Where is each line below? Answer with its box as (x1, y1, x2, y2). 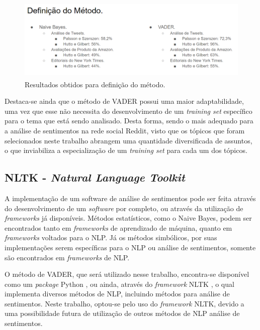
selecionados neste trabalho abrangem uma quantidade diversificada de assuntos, (5, 135, 252, 145)
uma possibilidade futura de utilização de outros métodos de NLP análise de (5, 308, 240, 318)
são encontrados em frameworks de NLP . (5, 252, 130, 262)
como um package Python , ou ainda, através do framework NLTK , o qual (5, 278, 234, 289)
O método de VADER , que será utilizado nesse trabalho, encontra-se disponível (5, 269, 249, 279)
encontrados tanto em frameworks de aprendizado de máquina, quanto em (5, 222, 232, 233)
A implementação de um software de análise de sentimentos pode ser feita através (5, 193, 256, 203)
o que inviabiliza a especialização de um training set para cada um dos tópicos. (5, 145, 247, 155)
